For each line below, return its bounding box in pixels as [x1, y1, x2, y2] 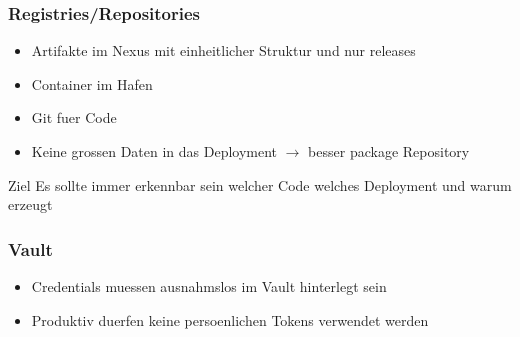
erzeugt [8, 194, 53, 215]
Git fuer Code [31, 107, 117, 128]
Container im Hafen [31, 73, 153, 94]
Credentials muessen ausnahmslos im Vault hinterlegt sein [31, 276, 387, 296]
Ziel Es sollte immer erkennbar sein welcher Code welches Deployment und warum [8, 174, 512, 195]
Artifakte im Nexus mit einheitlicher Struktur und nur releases [31, 40, 416, 61]
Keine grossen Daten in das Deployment [31, 141, 278, 161]
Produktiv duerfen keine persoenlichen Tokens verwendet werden [31, 309, 429, 330]
